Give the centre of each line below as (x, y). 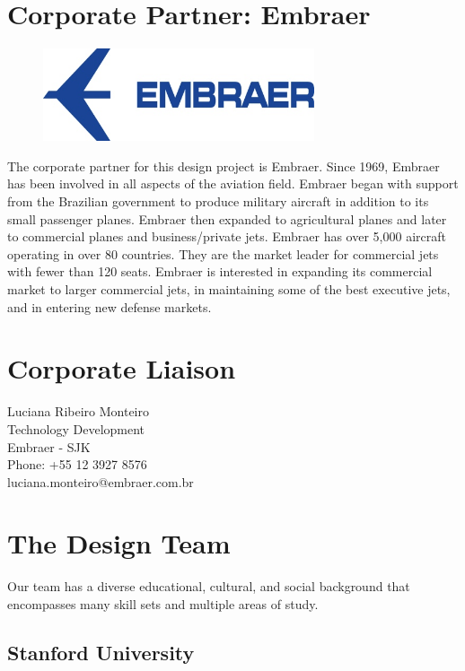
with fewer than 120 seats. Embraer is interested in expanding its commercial (220, 271)
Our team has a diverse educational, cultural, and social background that (209, 586)
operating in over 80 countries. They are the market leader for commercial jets (223, 253)
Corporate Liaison (122, 368)
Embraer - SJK (49, 446)
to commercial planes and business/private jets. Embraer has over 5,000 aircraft (227, 236)
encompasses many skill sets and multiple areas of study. (163, 604)
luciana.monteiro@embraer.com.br (101, 481)
